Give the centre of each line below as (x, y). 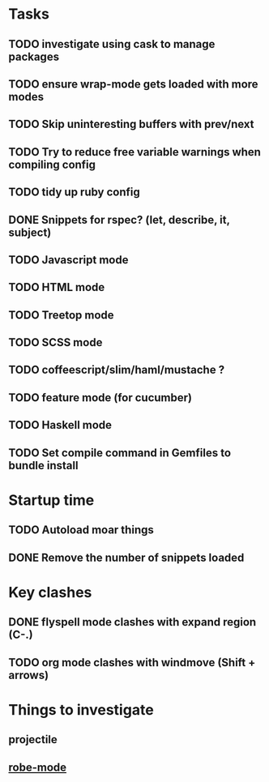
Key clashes (50, 592)
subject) (30, 232)
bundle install (43, 466)
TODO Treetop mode (62, 315)
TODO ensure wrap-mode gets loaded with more (133, 84)
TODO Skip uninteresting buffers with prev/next (131, 124)
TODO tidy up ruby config (74, 192)
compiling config (52, 164)
